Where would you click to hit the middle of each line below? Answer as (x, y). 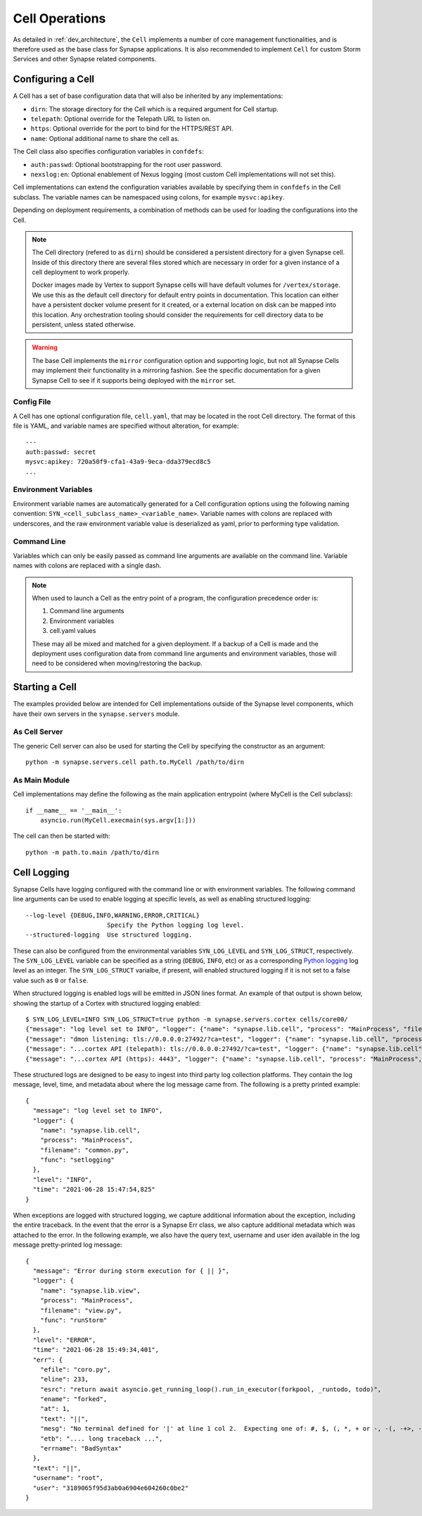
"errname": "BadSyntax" (81, 1449)
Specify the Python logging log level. (175, 925)
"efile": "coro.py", (75, 1369)
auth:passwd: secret (61, 452)
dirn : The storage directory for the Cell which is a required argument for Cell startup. (155, 109)
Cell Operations (59, 18)
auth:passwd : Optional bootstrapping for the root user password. (127, 164)
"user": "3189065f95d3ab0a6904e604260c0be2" (111, 1488)
